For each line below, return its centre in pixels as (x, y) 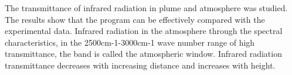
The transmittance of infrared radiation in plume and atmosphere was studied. (146, 8)
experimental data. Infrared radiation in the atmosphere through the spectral (144, 31)
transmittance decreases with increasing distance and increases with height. (140, 65)
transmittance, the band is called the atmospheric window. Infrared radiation (143, 54)
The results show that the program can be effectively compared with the (135, 19)
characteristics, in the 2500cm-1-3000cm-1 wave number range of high (130, 42)
